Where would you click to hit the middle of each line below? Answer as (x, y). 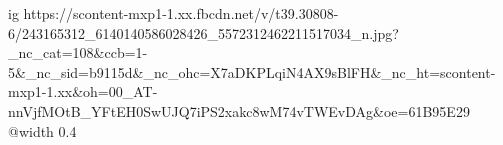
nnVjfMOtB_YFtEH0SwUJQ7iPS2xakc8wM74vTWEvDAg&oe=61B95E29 (239, 110)
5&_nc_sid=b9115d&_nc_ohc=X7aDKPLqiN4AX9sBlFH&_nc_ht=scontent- (252, 71)
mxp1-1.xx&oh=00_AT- (83, 91)
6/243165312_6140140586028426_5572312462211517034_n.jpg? (203, 32)
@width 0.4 (42, 130)
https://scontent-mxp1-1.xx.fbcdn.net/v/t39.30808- (181, 13)
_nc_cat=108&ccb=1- (78, 52)
